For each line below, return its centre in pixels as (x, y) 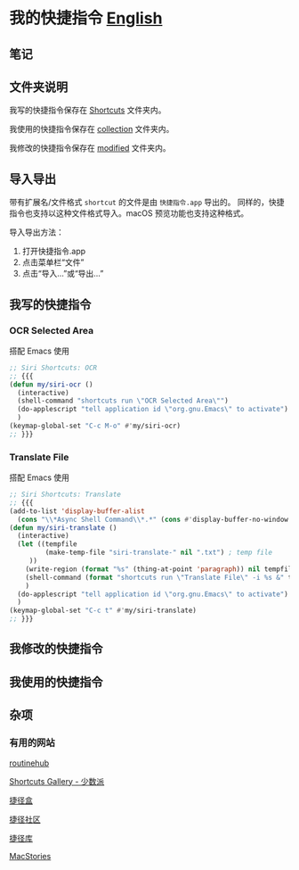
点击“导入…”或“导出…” (63, 274)
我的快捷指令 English (86, 18)
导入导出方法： (36, 232)
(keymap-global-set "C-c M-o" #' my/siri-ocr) (95, 426)
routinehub (29, 763)
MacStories (30, 856)
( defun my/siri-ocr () (51, 385)
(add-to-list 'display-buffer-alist (77, 511)
